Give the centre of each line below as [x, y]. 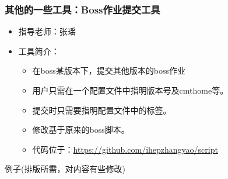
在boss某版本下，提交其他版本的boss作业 [109, 70]
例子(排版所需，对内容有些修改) [65, 169]
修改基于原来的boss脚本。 [81, 130]
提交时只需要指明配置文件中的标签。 [102, 110]
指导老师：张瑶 [47, 31]
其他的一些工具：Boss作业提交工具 [83, 9]
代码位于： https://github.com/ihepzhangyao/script [125, 149]
